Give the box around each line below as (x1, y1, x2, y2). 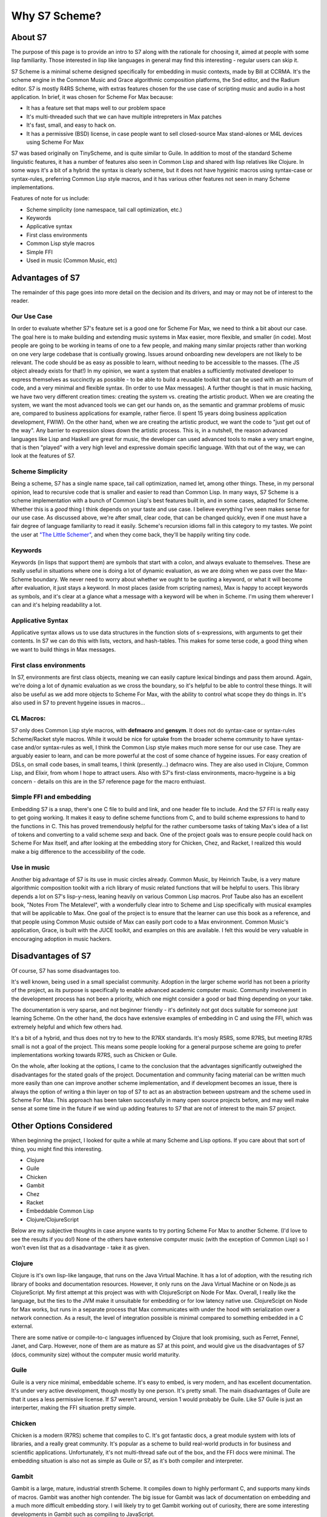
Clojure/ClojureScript (26, 1215, 79, 1223)
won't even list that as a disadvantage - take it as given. (11, 1244, 150, 1251)
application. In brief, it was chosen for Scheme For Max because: (11, 93, 174, 101)
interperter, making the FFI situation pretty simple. (11, 1404, 136, 1411)
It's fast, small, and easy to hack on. (26, 121, 116, 129)
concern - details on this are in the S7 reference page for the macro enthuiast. (11, 777, 206, 785)
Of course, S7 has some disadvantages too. (11, 967, 121, 974)
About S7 (11, 32, 47, 42)
